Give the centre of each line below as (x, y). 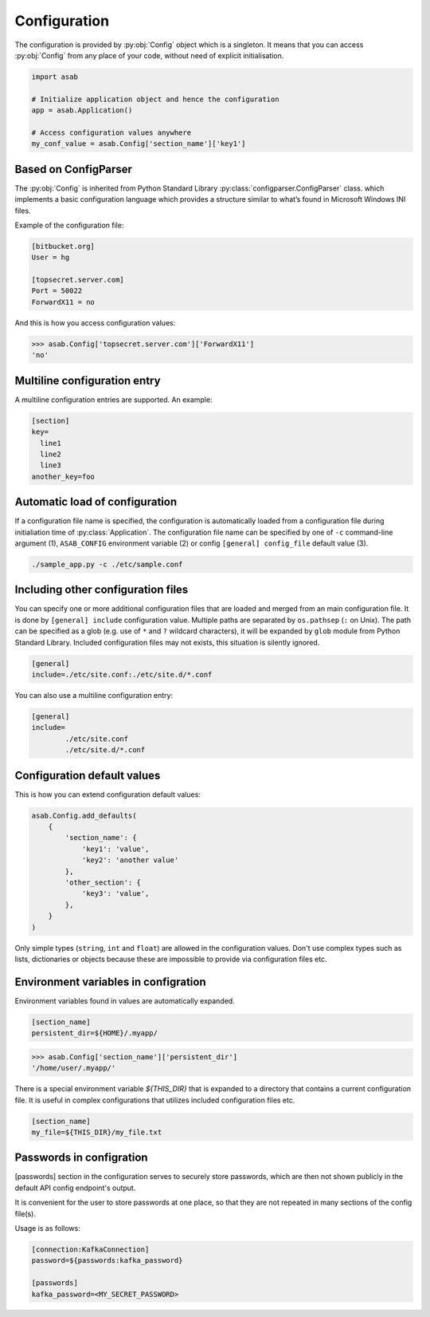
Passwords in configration (81, 1158)
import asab (55, 77)
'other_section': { (103, 882)
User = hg (51, 258)
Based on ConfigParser (74, 169)
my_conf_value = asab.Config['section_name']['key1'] (139, 144)
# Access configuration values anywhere (111, 132)
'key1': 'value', (115, 849)
